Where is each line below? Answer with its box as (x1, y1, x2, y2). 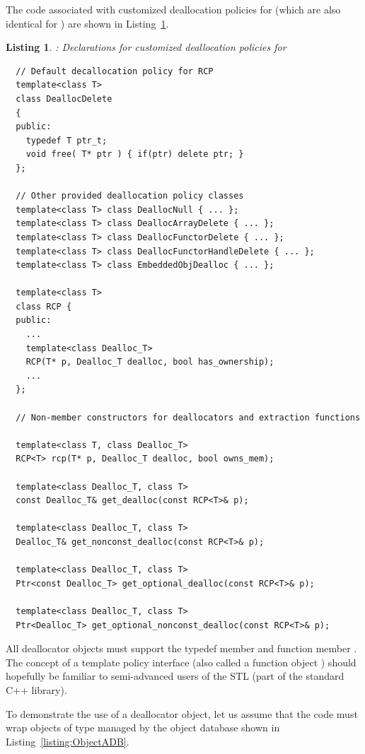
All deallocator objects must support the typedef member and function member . (6, 641, 357, 656)
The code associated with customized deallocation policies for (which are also (6, 2, 341, 16)
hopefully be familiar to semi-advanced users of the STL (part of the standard (6, 668, 344, 683)
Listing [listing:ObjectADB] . (6, 734, 129, 748)
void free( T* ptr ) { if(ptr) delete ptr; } (25, 149, 244, 160)
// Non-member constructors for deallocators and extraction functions (16, 412, 361, 423)
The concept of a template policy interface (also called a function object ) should (6, 654, 357, 669)
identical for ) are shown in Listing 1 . (6, 16, 169, 30)
